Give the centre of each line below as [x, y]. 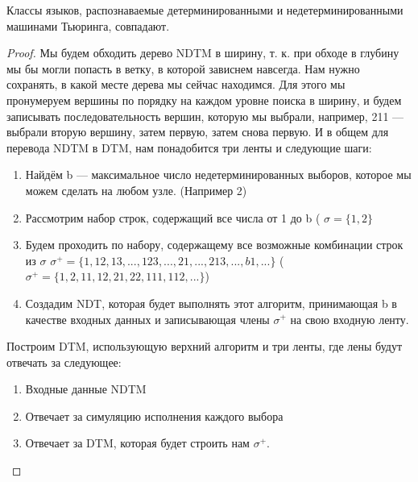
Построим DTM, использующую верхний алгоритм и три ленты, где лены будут [205, 346]
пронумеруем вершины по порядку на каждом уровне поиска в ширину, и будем [204, 100]
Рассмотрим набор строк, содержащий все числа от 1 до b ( [173, 217]
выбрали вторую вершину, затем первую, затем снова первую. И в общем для [198, 132]
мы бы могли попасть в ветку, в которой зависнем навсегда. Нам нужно [183, 68]
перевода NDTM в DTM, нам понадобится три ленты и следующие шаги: [189, 147]
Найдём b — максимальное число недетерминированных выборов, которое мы [218, 175]
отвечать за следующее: [64, 361]
